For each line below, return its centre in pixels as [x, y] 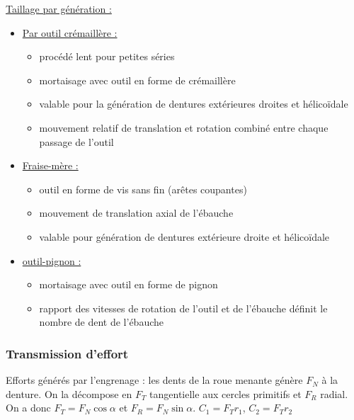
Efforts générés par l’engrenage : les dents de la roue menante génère [154, 380]
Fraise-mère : [50, 165]
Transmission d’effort [67, 353]
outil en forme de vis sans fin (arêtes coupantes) [143, 189]
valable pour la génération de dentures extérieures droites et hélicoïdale [194, 104]
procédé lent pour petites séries [107, 56]
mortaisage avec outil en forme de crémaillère [137, 80]
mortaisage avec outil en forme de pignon [129, 284]
